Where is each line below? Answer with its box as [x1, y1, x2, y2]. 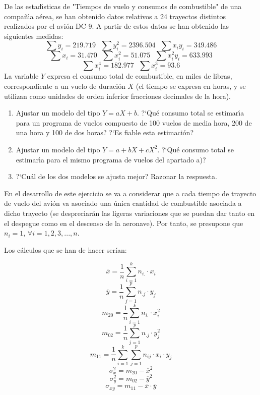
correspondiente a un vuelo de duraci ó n [4, 80, 125, 91]
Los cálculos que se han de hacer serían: [4, 244, 127, 255]
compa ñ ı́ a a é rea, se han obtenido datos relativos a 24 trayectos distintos [4, 11, 226, 21]
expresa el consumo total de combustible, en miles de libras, [47, 71, 232, 81]
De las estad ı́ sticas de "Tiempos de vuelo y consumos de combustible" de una [4, 1, 242, 11]
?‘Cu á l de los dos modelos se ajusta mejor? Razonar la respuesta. [16, 171, 217, 182]
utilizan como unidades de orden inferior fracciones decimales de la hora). [4, 90, 231, 101]
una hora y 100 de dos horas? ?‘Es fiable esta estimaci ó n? [16, 127, 193, 138]
